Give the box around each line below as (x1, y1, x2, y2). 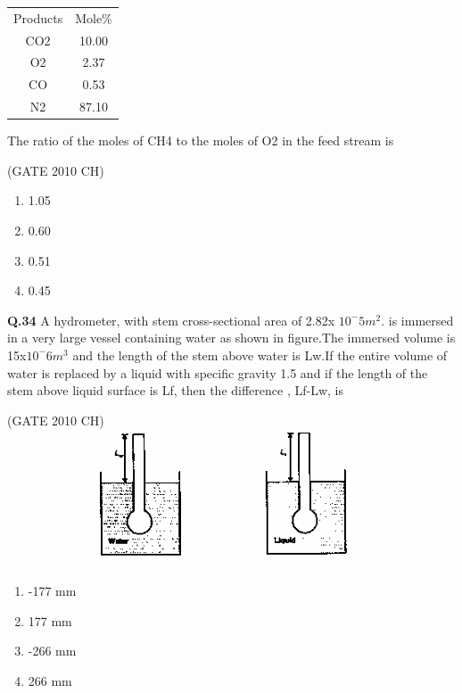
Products (13, 8, 63, 27)
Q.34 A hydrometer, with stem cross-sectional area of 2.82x (7, 310, 335, 329)
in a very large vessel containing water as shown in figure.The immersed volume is (7, 328, 456, 347)
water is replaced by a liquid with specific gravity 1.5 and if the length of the (7, 363, 428, 382)
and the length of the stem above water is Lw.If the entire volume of (72, 345, 448, 364)
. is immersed (381, 310, 454, 329)
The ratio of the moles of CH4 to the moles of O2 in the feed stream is (7, 131, 394, 150)
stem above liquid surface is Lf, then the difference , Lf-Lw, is (7, 381, 343, 400)
